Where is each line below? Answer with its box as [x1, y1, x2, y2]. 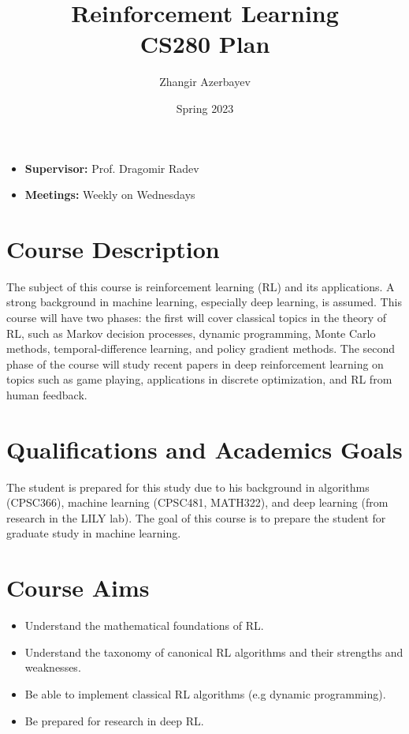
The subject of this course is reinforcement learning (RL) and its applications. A [6, 278, 395, 294]
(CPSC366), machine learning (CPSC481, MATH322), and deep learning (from [6, 494, 389, 511]
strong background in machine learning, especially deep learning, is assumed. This [6, 294, 402, 310]
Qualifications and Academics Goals [6, 433, 403, 465]
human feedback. [6, 386, 87, 403]
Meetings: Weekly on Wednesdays [24, 186, 195, 203]
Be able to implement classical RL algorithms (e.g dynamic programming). [24, 685, 386, 702]
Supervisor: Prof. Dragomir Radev [24, 159, 199, 176]
